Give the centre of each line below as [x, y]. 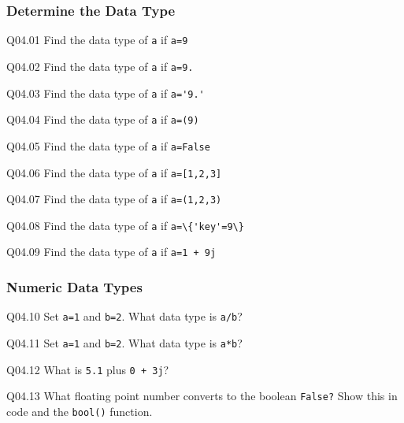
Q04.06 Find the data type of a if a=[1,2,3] [114, 172]
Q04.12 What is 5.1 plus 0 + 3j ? [88, 369]
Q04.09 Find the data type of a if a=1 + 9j [111, 252]
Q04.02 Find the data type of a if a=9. [100, 66]
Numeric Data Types [74, 287]
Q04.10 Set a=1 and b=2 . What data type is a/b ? [124, 316]
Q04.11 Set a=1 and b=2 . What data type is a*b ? [124, 343]
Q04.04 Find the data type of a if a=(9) [103, 119]
